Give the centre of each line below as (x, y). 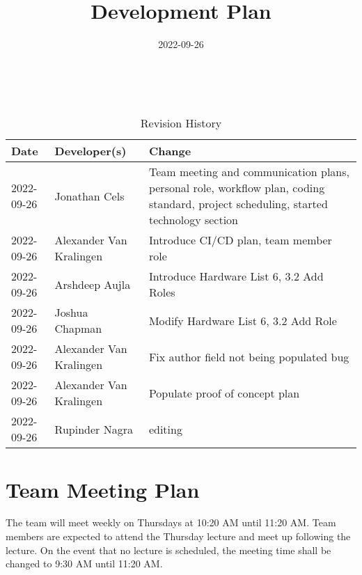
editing (165, 429)
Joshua (71, 313)
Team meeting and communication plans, (249, 172)
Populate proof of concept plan (224, 393)
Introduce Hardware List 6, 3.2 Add (236, 276)
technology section (193, 220)
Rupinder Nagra (94, 429)
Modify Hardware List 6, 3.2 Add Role (243, 320)
